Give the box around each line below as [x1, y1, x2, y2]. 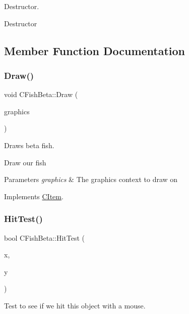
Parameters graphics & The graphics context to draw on [4, 174, 178, 185]
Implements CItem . [4, 191, 64, 201]
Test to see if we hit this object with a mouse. [4, 300, 146, 310]
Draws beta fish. [4, 140, 54, 150]
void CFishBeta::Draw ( [4, 89, 78, 100]
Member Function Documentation [4, 42, 185, 58]
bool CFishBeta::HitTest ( [4, 232, 85, 243]
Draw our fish [4, 157, 46, 167]
